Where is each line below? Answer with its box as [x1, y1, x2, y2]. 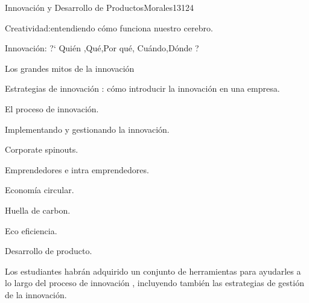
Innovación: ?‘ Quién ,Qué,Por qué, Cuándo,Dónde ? [5, 42, 199, 54]
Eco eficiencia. [5, 224, 57, 237]
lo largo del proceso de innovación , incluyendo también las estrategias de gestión [5, 276, 304, 289]
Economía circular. [5, 183, 74, 196]
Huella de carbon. [5, 203, 71, 216]
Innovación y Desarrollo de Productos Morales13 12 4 [5, 1, 194, 13]
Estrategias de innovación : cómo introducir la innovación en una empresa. [5, 82, 280, 95]
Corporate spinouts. [5, 143, 78, 156]
